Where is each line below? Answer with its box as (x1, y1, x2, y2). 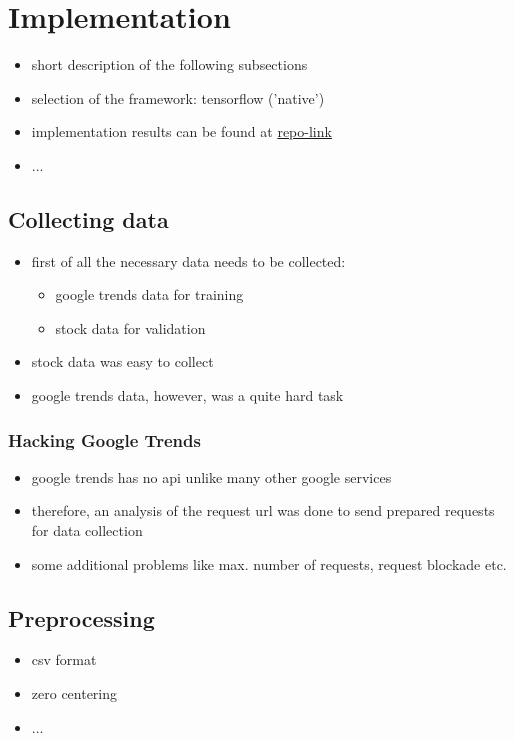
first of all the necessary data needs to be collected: (31, 250, 346, 271)
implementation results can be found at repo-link (31, 121, 332, 142)
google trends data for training (55, 284, 244, 305)
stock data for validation (55, 317, 206, 338)
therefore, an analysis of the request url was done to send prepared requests (31, 500, 495, 521)
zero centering (31, 683, 118, 704)
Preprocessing (8, 602, 155, 633)
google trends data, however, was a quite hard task (31, 385, 344, 406)
